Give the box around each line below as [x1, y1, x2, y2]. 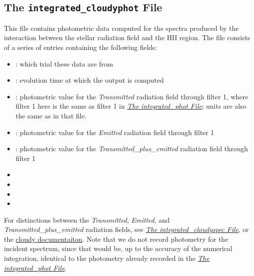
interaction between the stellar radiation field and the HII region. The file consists [4, 32, 251, 43]
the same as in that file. [15, 110, 87, 120]
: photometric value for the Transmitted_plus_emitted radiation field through [15, 143, 248, 154]
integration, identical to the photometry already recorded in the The [4, 253, 209, 263]
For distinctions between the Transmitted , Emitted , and [4, 214, 170, 225]
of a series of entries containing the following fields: [4, 42, 157, 52]
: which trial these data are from [15, 58, 113, 69]
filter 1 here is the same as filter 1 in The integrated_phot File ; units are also [15, 101, 247, 111]
